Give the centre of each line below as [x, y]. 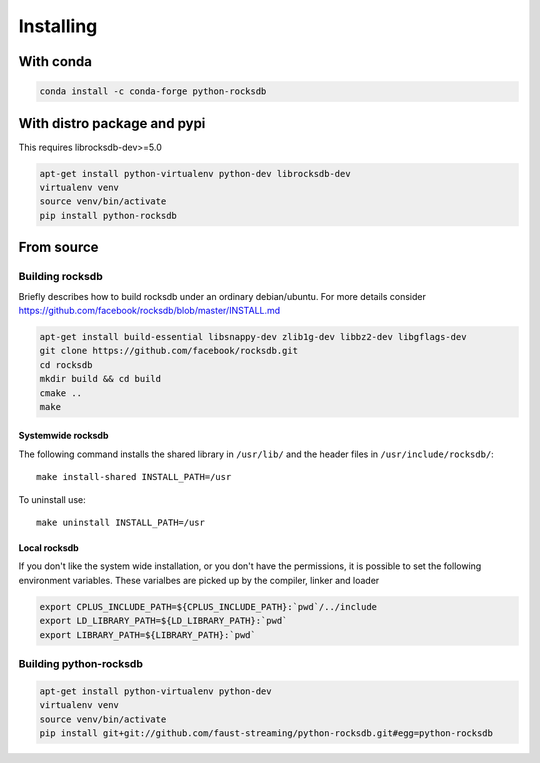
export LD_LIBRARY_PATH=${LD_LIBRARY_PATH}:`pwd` [163, 621]
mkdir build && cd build [100, 379]
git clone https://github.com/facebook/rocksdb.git [169, 351]
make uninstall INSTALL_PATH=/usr [120, 523]
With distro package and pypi [112, 123]
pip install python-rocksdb [108, 215]
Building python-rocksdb [81, 663]
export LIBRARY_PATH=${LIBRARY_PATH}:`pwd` [148, 634]
